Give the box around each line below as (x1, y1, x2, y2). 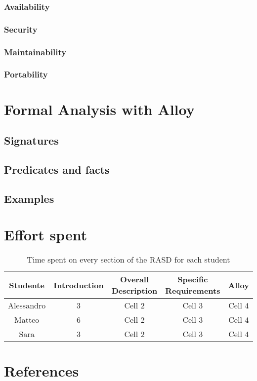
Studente (9, 279, 44, 291)
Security (4, 23, 38, 35)
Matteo (14, 314, 40, 326)
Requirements (165, 285, 220, 297)
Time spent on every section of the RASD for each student (27, 254, 230, 266)
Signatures (4, 133, 59, 148)
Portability (4, 68, 48, 80)
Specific (177, 273, 208, 285)
